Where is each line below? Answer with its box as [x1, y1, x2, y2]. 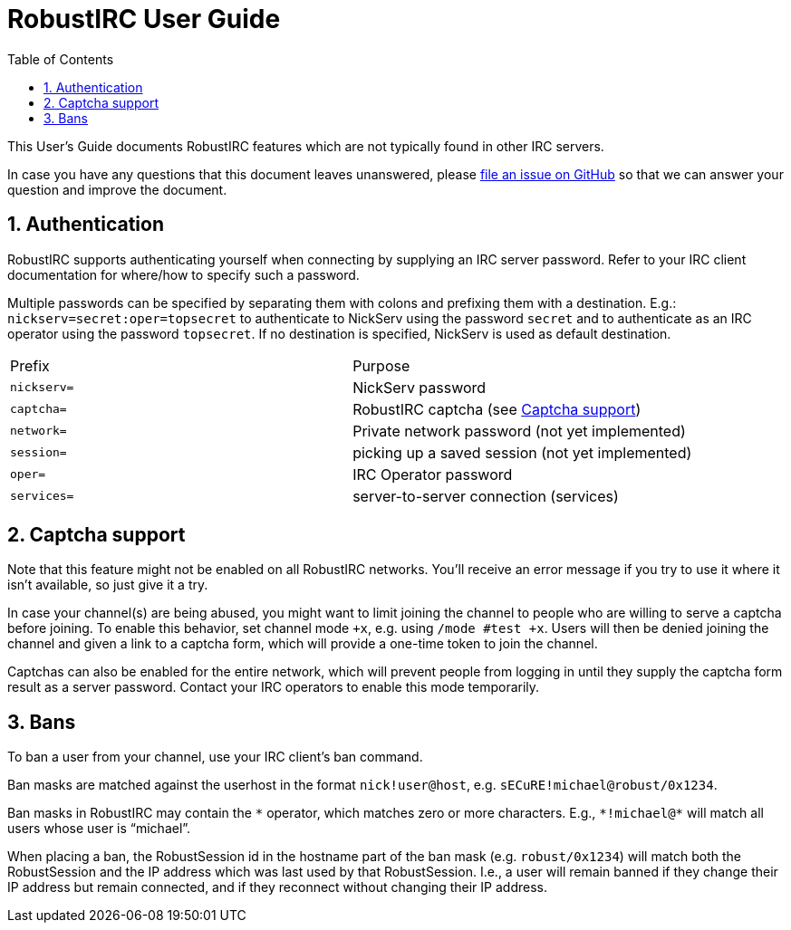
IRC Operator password [352, 465, 513, 484]
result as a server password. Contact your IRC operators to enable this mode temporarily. [7, 679, 540, 695]
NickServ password [352, 378, 487, 397]
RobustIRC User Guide [7, 4, 281, 34]
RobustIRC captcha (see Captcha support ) [352, 399, 641, 418]
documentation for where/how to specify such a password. [7, 266, 360, 283]
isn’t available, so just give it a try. [7, 577, 208, 593]
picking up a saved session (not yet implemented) [352, 443, 692, 462]
